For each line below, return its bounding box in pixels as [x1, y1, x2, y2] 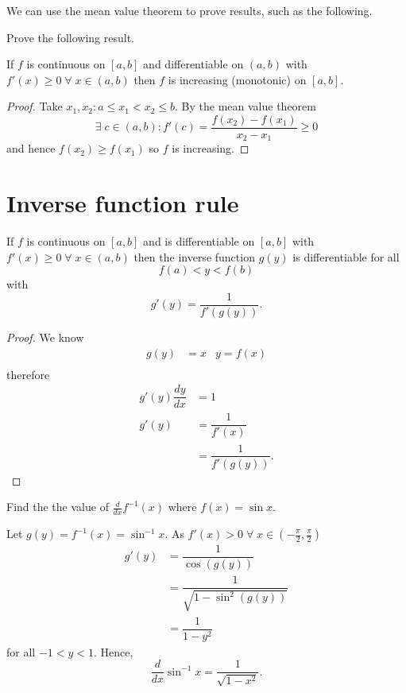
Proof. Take [6, 98, 63, 114]
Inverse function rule [6, 187, 239, 219]
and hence [6, 140, 56, 157]
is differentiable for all [292, 248, 400, 265]
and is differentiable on [143, 233, 255, 250]
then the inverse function [133, 248, 255, 265]
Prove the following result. [6, 29, 134, 45]
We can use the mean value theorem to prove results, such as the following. [6, 2, 373, 18]
